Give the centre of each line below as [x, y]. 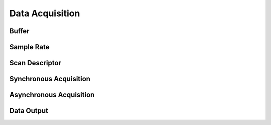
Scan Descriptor [35, 63]
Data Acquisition [45, 13]
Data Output [29, 111]
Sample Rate [29, 47]
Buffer [19, 31]
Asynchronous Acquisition [52, 95]
